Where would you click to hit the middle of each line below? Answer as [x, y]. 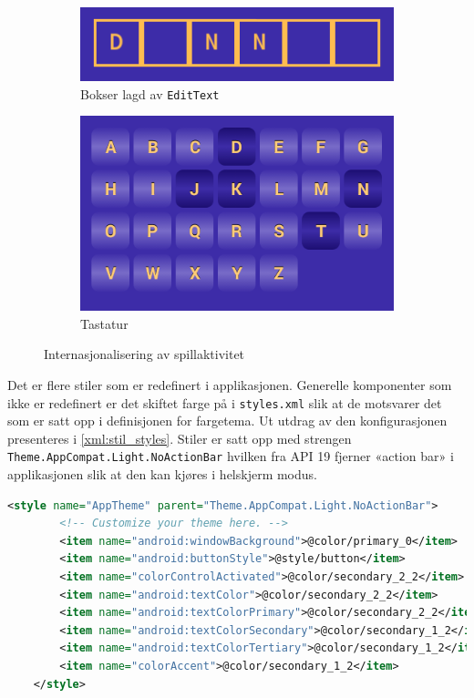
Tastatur [104, 323]
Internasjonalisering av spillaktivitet [144, 354]
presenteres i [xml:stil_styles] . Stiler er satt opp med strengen [180, 438]
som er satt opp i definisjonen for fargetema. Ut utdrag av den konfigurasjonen [227, 421]
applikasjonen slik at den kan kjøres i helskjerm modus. [162, 474]
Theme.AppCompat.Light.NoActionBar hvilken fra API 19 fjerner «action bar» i [231, 456]
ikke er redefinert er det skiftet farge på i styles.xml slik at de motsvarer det [225, 402]
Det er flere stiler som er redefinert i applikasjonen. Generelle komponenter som [230, 385]
